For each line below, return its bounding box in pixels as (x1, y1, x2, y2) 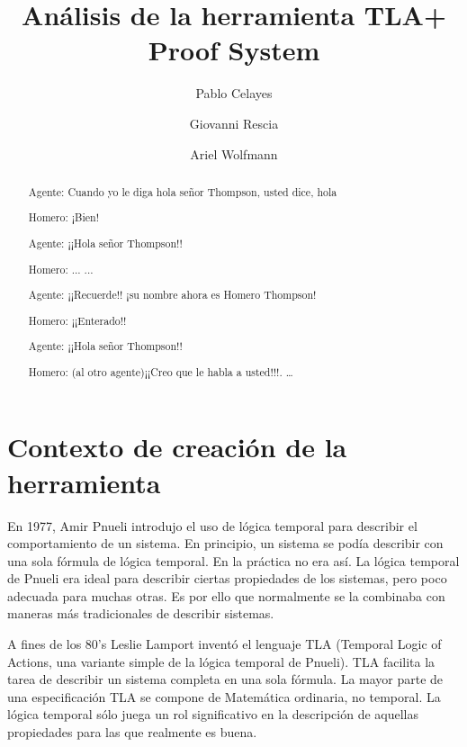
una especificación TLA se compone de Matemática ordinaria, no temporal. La (7, 687, 441, 706)
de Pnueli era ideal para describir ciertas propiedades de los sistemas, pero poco (7, 569, 447, 588)
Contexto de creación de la (7, 428, 347, 465)
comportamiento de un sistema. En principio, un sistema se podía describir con (7, 534, 444, 553)
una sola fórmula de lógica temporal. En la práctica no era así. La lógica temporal (7, 551, 460, 570)
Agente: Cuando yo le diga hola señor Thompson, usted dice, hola (28, 184, 337, 199)
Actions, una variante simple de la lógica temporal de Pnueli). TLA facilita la (7, 652, 436, 670)
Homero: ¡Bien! (28, 210, 99, 225)
